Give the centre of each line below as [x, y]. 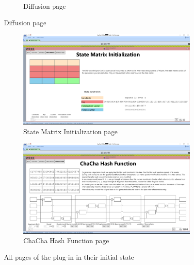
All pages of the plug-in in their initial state [69, 256]
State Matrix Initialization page [71, 131]
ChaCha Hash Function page [66, 240]
